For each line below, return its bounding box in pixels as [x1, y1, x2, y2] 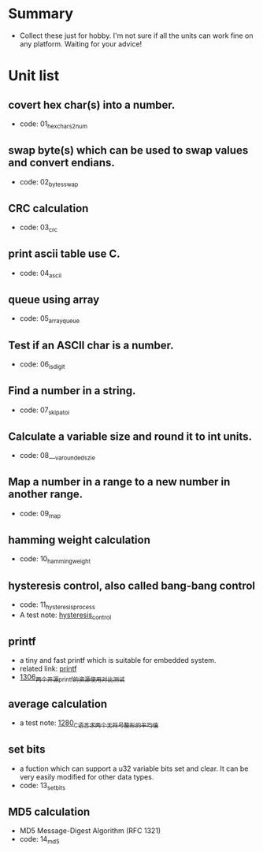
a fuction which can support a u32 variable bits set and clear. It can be [19, 764, 249, 773]
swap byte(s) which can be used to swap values [8, 143, 249, 158]
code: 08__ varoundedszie [19, 451, 96, 462]
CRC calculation [8, 202, 89, 215]
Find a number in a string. [8, 384, 136, 398]
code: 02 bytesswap [19, 177, 79, 188]
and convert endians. [8, 156, 116, 169]
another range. [8, 488, 83, 501]
